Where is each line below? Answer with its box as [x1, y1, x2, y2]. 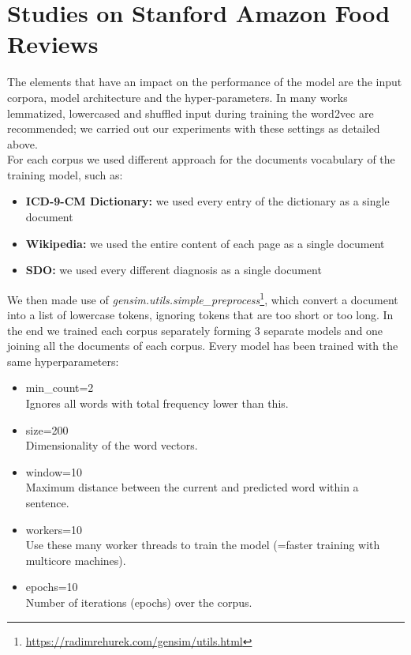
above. [7, 135, 38, 152]
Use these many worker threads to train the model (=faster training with [25, 536, 380, 553]
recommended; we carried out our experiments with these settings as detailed [7, 120, 380, 137]
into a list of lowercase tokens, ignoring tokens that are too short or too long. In [7, 307, 394, 323]
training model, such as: [7, 166, 123, 183]
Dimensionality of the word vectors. [25, 437, 198, 454]
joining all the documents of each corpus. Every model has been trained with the [7, 337, 398, 354]
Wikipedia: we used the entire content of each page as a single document [25, 235, 385, 251]
